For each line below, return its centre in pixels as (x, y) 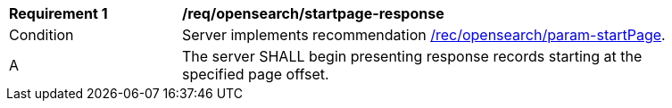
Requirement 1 (58, 13)
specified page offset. (256, 74)
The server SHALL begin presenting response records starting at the (412, 56)
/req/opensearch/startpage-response (313, 13)
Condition (41, 35)
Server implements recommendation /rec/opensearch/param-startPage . (424, 35)
